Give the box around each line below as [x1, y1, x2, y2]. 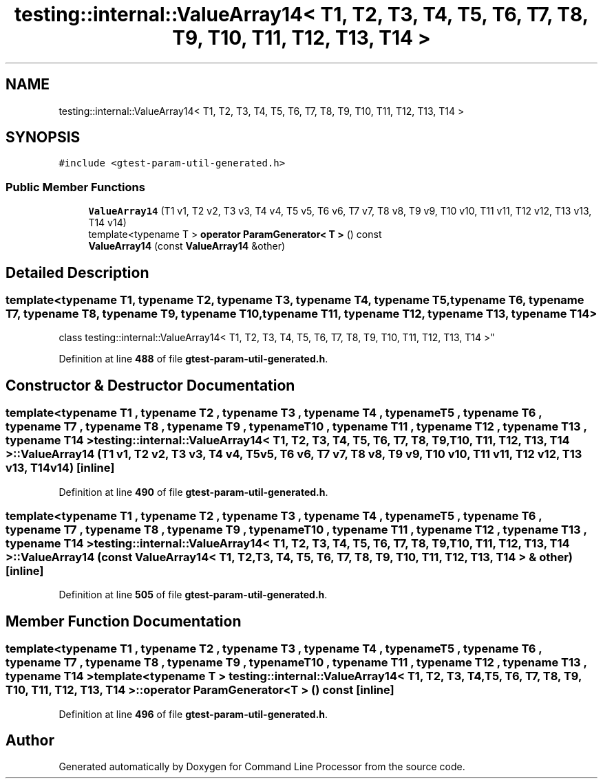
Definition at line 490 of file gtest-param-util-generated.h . [59, 486, 328, 498]
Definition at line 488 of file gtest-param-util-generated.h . [59, 353, 328, 365]
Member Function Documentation [6, 612, 242, 630]
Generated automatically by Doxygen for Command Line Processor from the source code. [59, 761, 465, 773]
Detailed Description [6, 263, 149, 281]
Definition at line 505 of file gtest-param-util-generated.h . [59, 589, 328, 601]
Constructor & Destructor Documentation [6, 376, 295, 394]
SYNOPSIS [6, 129, 81, 146]
